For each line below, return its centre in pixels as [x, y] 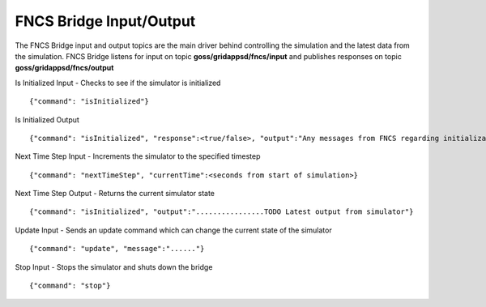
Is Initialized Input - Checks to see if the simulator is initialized [118, 83]
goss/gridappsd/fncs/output [64, 68]
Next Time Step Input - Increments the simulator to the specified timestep [138, 156]
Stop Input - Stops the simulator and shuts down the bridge [114, 266]
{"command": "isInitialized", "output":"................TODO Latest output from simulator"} [222, 212]
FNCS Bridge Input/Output [105, 21]
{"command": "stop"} [70, 286]
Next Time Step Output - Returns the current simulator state [115, 194]
